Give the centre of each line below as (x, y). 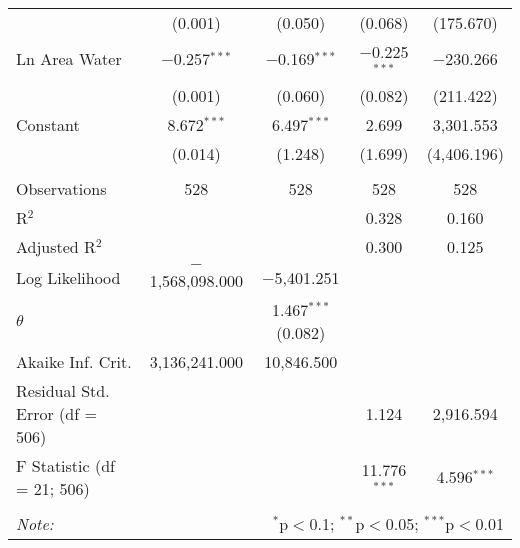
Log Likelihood (68, 278)
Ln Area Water (69, 59)
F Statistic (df (65, 465)
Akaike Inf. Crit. (74, 361)
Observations (61, 188)
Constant (48, 124)
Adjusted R (56, 246)
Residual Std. (63, 390)
